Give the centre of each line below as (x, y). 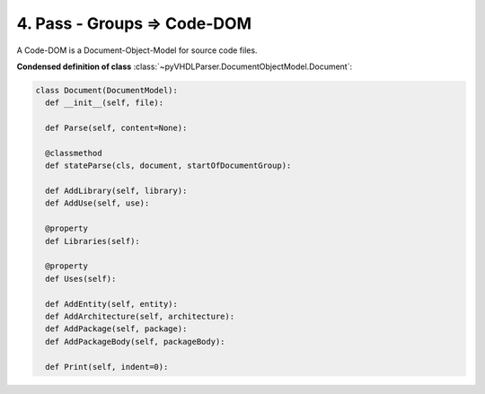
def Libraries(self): (93, 241)
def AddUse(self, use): (97, 203)
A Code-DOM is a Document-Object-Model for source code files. (137, 50)
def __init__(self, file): (105, 103)
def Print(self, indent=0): (107, 367)
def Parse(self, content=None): (116, 128)
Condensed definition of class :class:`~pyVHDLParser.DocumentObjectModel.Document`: (185, 66)
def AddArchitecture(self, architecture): (140, 316)
